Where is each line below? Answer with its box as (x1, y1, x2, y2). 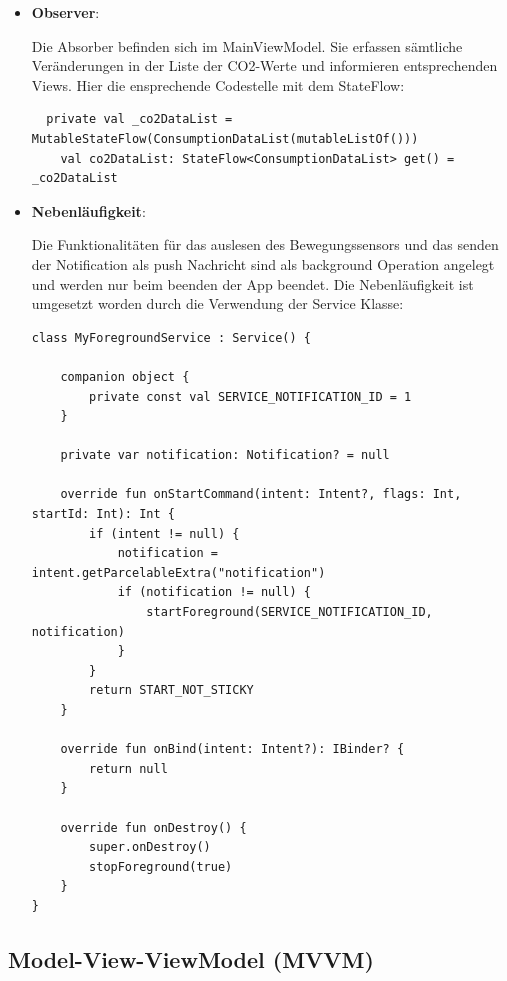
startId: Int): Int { (31, 507, 175, 522)
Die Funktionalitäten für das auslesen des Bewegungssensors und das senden (31, 234, 499, 255)
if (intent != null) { (89, 526, 240, 541)
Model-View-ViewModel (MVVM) (8, 943, 374, 974)
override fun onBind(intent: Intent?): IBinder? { (60, 742, 405, 757)
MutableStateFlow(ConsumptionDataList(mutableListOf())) (31, 131, 419, 146)
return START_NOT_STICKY (89, 683, 254, 698)
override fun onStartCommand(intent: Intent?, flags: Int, (60, 487, 462, 502)
